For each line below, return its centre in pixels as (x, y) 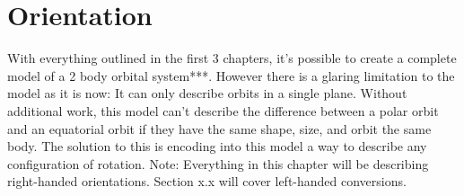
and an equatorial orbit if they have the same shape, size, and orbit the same (219, 128)
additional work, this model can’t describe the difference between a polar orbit (223, 110)
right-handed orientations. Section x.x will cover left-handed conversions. (207, 181)
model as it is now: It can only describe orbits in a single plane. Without (207, 93)
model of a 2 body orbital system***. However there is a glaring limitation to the (231, 75)
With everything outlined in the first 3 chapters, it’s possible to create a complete (232, 58)
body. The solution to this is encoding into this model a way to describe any (217, 146)
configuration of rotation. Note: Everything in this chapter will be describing (218, 163)
